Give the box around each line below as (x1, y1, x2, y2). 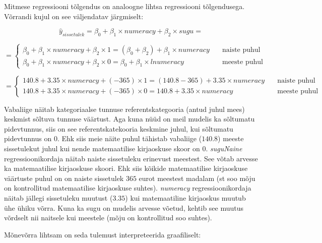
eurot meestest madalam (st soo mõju (139, 172, 255, 183)
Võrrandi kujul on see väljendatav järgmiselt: (4, 11, 144, 21)
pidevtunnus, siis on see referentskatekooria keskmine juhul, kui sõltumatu (4, 123, 233, 134)
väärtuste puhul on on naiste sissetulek (4, 172, 124, 183)
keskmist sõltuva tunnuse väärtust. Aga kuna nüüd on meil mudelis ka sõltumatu (4, 113, 255, 124)
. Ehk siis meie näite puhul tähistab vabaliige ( (57, 133, 202, 144)
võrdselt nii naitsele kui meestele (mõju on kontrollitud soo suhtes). (4, 212, 212, 223)
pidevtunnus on (4, 133, 52, 144)
